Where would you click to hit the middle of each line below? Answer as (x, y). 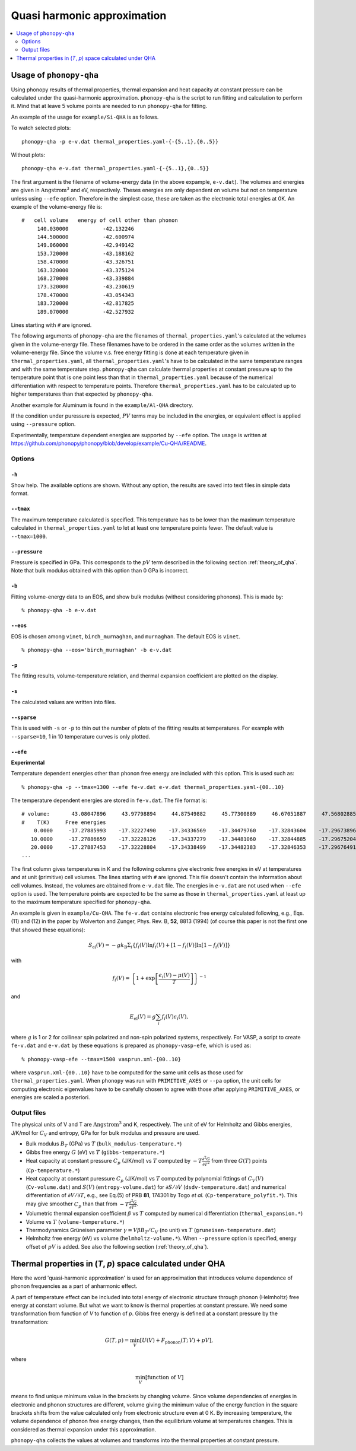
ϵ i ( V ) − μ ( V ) (174, 976)
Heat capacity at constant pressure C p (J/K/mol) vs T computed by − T (114, 1162)
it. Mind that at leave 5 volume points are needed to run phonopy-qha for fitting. (109, 106)
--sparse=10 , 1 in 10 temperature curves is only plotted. (81, 736)
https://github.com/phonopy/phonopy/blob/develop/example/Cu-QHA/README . (109, 443)
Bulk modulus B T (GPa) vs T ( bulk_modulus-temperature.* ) (104, 1144)
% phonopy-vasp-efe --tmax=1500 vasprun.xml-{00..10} (101, 1059)
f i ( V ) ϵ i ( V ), (175, 1017)
